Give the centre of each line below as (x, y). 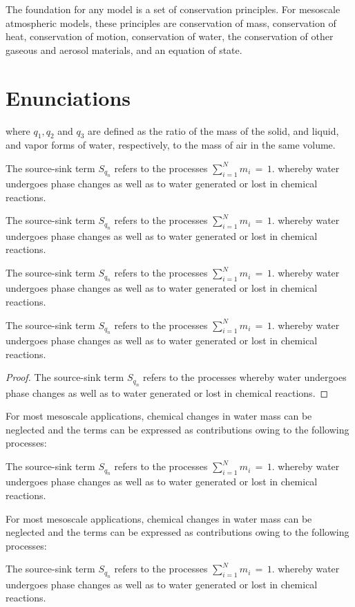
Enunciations (68, 97)
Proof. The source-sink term (65, 377)
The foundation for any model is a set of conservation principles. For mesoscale (173, 9)
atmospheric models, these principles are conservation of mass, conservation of (171, 22)
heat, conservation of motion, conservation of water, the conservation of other (170, 36)
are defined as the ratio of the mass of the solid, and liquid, (213, 130)
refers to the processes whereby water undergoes (245, 377)
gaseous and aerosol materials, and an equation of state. (124, 49)
